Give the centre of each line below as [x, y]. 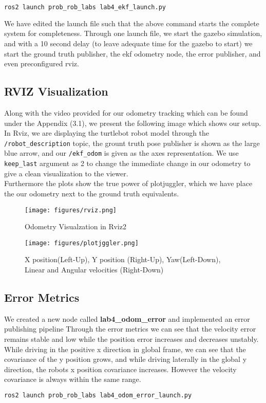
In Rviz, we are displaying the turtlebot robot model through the [107, 133]
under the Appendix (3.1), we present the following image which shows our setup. [133, 123]
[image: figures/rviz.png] [71, 210]
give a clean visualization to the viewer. [66, 173]
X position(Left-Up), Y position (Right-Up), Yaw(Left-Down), [123, 259]
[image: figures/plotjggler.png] [82, 243]
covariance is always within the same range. [73, 379]
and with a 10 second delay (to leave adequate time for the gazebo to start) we [128, 43]
